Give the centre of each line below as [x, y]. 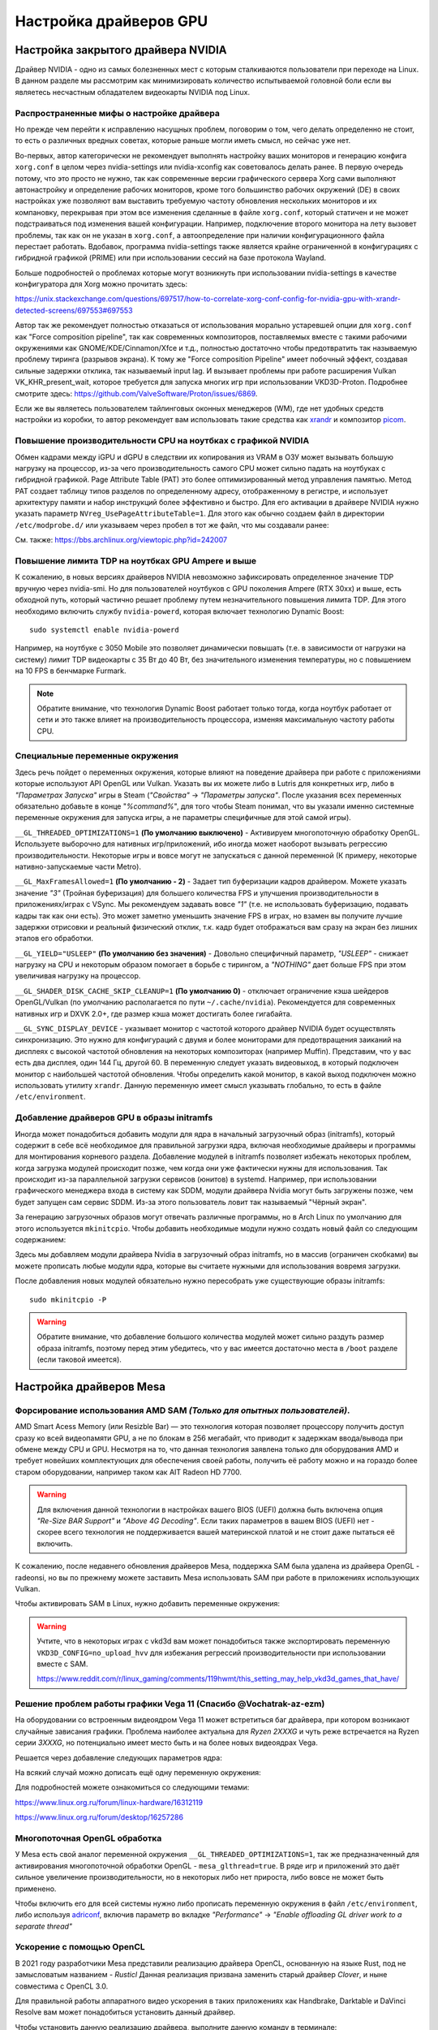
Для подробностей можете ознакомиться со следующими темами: [132, 1787]
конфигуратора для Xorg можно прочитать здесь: [101, 284]
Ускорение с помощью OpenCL [80, 1947]
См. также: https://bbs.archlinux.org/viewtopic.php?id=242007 [121, 540]
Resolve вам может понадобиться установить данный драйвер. [125, 2012]
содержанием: [41, 1240]
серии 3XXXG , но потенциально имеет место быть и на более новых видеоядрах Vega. [166, 1743]
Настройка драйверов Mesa [90, 1386]
